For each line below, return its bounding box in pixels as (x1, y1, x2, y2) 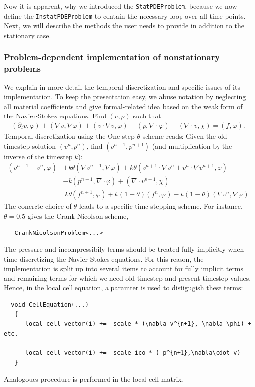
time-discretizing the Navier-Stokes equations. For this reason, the (4, 253, 204, 264)
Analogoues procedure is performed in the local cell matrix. (4, 374, 183, 384)
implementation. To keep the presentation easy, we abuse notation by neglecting (4, 91, 246, 102)
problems (4, 62, 41, 75)
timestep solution (4, 140, 56, 151)
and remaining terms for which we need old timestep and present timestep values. (4, 272, 251, 283)
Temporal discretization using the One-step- (4, 131, 137, 141)
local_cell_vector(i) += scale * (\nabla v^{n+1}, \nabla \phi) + (25, 320, 252, 328)
